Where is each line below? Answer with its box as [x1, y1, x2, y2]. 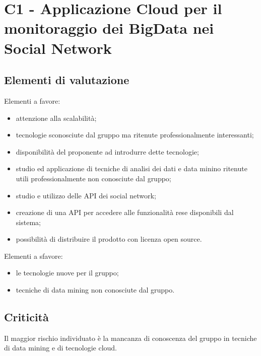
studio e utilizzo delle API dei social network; [16, 190, 156, 200]
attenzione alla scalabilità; [16, 112, 97, 123]
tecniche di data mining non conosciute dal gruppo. [16, 284, 175, 295]
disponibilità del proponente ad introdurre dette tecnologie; [16, 146, 199, 157]
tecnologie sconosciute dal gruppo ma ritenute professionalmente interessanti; [16, 129, 254, 140]
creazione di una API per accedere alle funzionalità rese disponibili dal [16, 207, 234, 218]
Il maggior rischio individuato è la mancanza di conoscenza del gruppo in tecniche [4, 332, 257, 343]
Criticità [4, 309, 49, 325]
